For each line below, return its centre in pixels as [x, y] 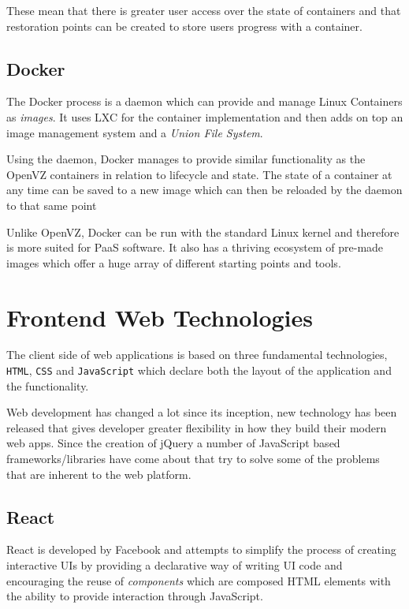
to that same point [52, 205]
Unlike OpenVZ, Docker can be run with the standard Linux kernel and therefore [203, 232]
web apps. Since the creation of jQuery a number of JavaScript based [173, 443]
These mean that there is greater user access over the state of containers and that [204, 10]
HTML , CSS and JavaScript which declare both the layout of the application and [199, 370]
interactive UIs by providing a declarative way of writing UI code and [175, 565]
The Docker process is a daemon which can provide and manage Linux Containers [204, 101]
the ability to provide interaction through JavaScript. [135, 596]
